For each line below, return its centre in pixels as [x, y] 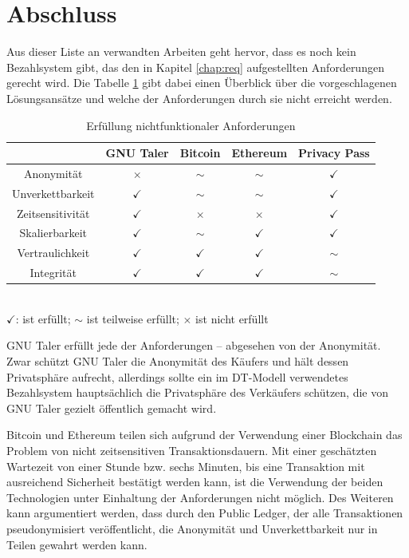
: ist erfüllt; [43, 318]
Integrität [53, 273]
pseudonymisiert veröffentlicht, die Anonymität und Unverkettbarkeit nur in [192, 528]
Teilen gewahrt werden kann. [77, 544]
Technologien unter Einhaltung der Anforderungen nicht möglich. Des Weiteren [200, 497]
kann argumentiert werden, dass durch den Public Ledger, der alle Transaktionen [205, 513]
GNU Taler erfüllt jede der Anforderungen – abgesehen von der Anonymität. [194, 345]
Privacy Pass [334, 153]
